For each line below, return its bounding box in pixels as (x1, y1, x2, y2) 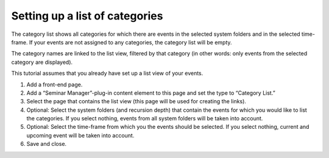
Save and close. (26, 140, 67, 148)
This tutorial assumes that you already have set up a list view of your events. (11, 70, 203, 77)
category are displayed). (11, 58, 73, 66)
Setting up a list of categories (11, 9, 163, 22)
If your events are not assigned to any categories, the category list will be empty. (29, 38, 232, 46)
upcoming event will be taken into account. (26, 131, 135, 139)
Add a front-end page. (26, 81, 83, 88)
